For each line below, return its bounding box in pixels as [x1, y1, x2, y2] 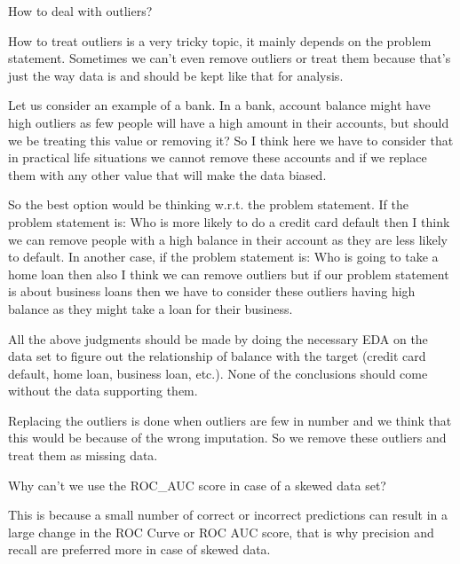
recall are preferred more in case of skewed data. [8, 540, 271, 559]
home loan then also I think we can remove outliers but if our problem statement [8, 264, 449, 283]
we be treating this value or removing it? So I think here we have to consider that [8, 130, 454, 149]
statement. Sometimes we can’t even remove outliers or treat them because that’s [8, 49, 451, 67]
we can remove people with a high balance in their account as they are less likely [8, 230, 448, 248]
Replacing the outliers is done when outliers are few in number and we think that [8, 411, 452, 429]
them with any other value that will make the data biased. [8, 165, 327, 184]
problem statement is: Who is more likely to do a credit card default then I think [8, 212, 450, 231]
